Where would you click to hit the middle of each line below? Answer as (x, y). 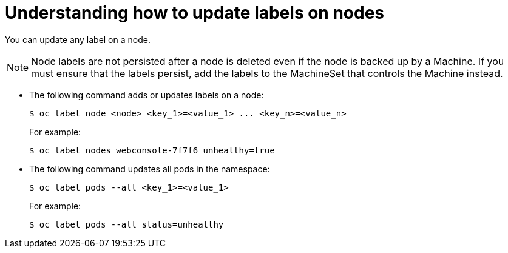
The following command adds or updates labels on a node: (147, 95)
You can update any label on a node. (78, 39)
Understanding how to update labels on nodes (195, 13)
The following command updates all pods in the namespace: (150, 169)
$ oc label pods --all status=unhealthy (127, 224)
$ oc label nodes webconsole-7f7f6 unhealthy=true (152, 150)
